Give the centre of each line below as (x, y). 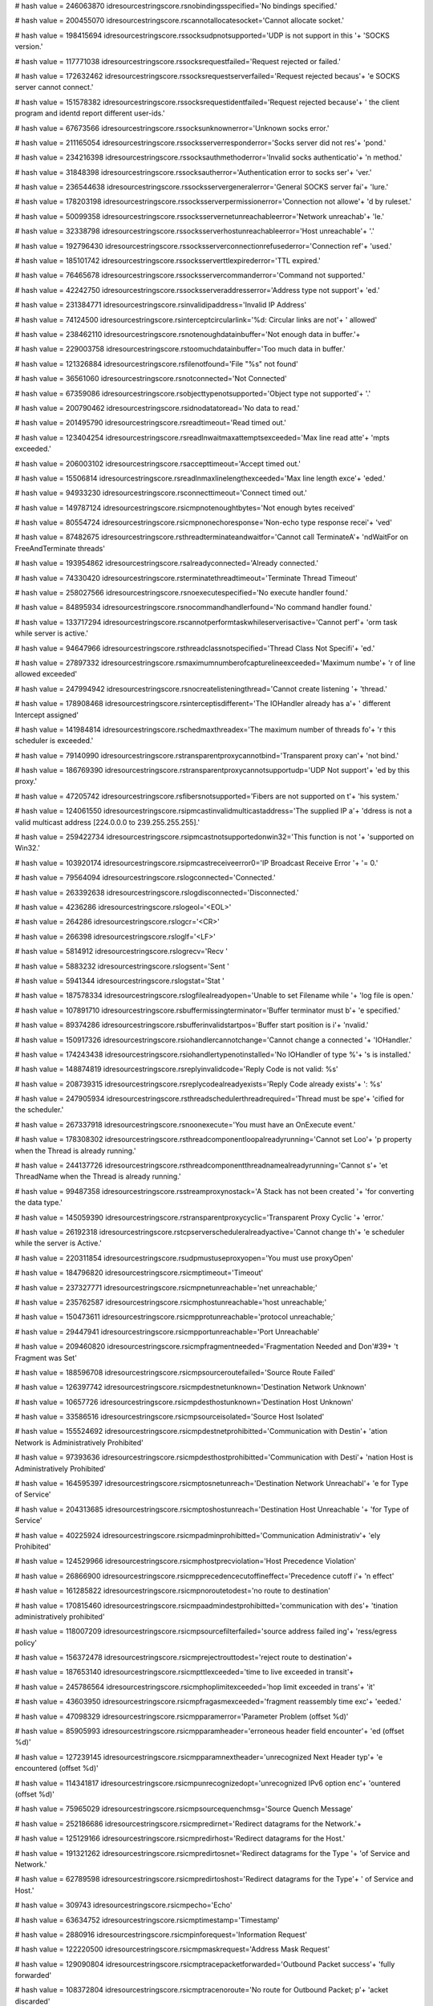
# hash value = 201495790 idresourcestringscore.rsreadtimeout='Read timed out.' (151, 423)
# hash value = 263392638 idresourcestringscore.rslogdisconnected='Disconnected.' (157, 892)
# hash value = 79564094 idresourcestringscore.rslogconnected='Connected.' (145, 878)
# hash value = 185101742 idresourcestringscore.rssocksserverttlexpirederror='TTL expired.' (168, 261)
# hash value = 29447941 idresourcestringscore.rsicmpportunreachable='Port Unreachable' (167, 1331)
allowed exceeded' (46, 674)
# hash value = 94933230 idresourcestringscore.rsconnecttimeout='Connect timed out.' (161, 493)
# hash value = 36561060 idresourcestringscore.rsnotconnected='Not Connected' (151, 379)
